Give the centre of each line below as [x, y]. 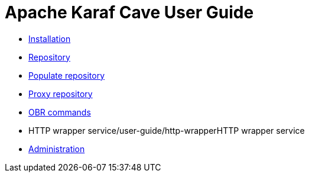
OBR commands [60, 112]
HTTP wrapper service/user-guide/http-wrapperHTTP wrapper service [167, 130]
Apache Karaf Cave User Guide [129, 12]
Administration [57, 149]
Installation [50, 38]
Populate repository [67, 75]
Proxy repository [61, 94]
